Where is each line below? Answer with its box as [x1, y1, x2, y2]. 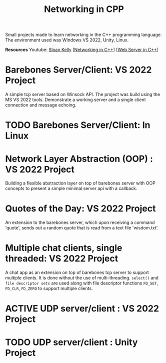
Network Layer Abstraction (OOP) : [5, 153, 153, 164]
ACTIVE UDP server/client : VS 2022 [5, 303, 159, 314]
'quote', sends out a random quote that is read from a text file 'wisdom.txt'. [5, 225, 159, 231]
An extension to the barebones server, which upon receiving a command [5, 219, 155, 225]
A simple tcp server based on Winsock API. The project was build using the [5, 91, 160, 97]
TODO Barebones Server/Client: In [5, 119, 150, 131]
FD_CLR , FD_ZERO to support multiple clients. [5, 285, 93, 291]
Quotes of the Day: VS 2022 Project [5, 203, 156, 214]
